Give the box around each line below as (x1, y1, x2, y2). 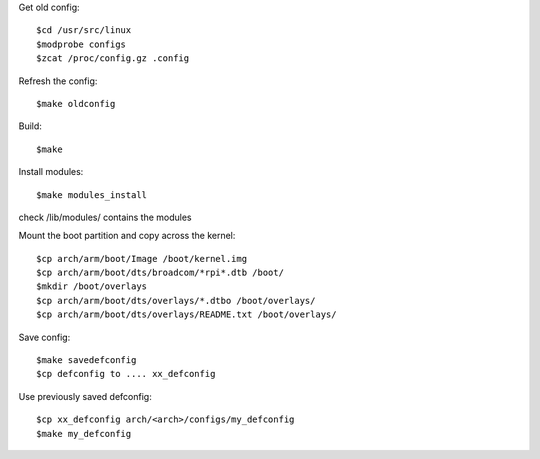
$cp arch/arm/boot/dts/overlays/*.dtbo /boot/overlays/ (36, 295, 316, 306)
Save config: (18, 331, 71, 343)
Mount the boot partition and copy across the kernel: (18, 230, 236, 242)
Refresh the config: (18, 75, 98, 87)
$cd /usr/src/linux (36, 25, 132, 36)
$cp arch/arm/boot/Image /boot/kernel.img (36, 253, 248, 264)
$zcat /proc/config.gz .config (36, 53, 190, 64)
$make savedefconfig (36, 355, 137, 366)
